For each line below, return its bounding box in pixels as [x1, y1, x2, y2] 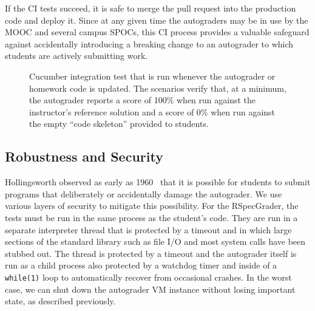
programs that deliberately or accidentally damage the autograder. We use [5, 187, 282, 200]
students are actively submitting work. [5, 49, 148, 62]
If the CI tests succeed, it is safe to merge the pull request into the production [5, 2, 296, 14]
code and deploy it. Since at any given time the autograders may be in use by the [5, 13, 308, 26]
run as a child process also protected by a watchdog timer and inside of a [5, 259, 277, 272]
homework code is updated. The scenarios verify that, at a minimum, [29, 81, 286, 94]
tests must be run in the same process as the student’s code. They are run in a [5, 211, 298, 224]
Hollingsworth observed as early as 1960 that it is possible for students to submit [5, 176, 311, 188]
